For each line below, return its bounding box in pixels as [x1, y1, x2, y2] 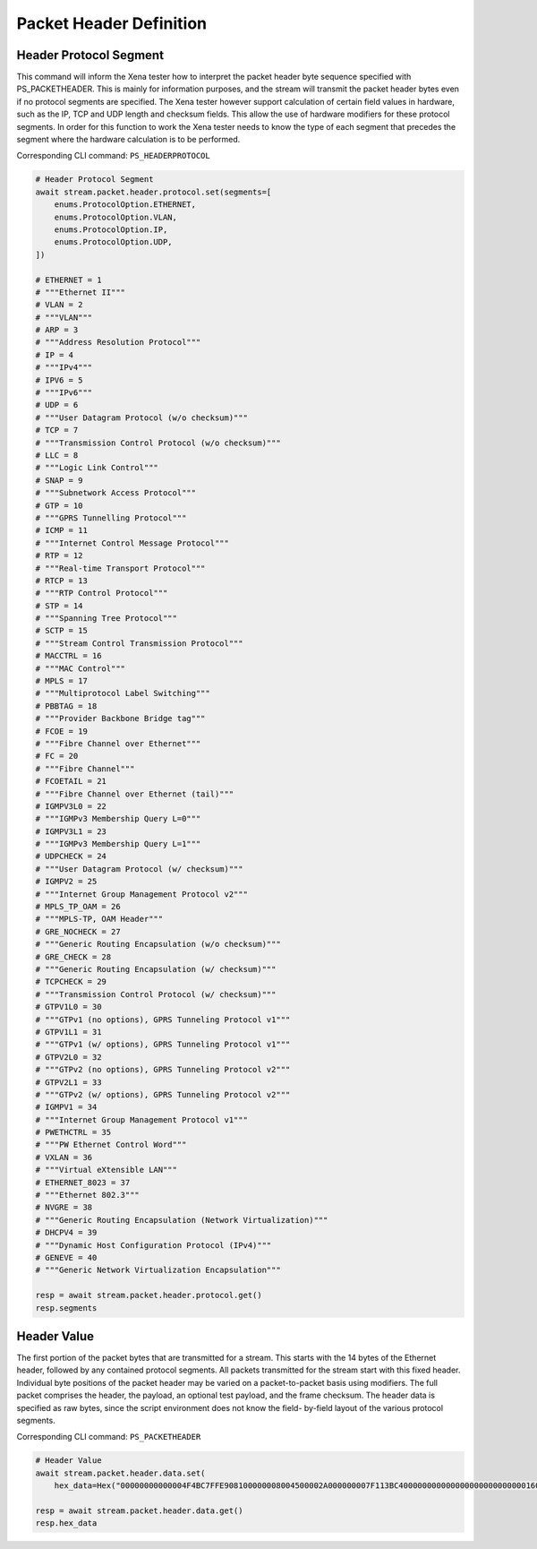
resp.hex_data [35, 1519, 98, 1528]
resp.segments [35, 1303, 98, 1312]
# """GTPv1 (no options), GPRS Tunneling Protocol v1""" [35, 1014, 291, 1025]
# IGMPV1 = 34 [35, 1102, 98, 1113]
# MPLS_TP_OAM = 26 [35, 901, 121, 912]
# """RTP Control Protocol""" [35, 588, 168, 598]
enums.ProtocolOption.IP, [54, 224, 168, 235]
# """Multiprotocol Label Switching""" [35, 688, 210, 699]
